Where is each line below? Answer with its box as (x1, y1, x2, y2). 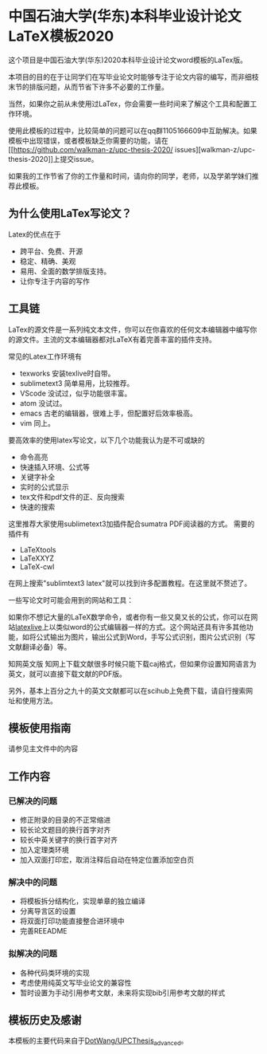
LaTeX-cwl (19, 561, 55, 571)
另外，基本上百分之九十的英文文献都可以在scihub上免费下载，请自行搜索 (8, 686, 246, 695)
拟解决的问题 (8, 948, 58, 959)
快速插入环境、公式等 (19, 462, 90, 471)
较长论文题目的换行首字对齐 (19, 825, 111, 835)
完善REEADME (19, 926, 68, 936)
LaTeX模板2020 (8, 27, 114, 45)
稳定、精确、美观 (19, 256, 76, 265)
